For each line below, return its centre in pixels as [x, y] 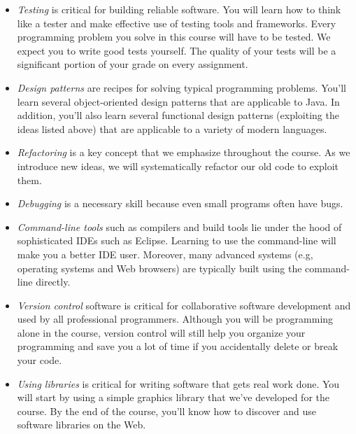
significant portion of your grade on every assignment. [133, 64]
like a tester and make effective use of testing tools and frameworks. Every [177, 23]
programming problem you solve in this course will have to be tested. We [174, 37]
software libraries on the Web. [81, 425]
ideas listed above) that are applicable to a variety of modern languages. [172, 128]
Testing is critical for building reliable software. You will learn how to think [179, 9]
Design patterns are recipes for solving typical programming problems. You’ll [181, 87]
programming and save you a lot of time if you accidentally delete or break [178, 346]
